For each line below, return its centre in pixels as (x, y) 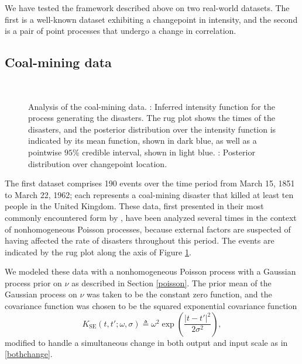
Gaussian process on (41, 294)
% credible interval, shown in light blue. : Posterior (164, 152)
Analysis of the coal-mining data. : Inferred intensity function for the (152, 106)
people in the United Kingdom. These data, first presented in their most (134, 206)
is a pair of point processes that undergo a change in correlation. (121, 31)
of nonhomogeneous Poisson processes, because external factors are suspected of (148, 229)
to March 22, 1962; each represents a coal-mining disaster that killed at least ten (149, 194)
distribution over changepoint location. (98, 163)
